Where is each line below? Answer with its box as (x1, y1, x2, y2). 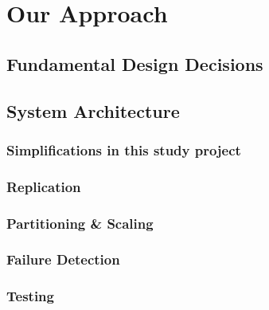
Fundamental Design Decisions (6, 51, 263, 76)
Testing (6, 286, 54, 306)
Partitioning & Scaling (6, 213, 154, 233)
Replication (6, 176, 81, 196)
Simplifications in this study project (6, 139, 241, 159)
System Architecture (6, 98, 180, 123)
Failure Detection (6, 249, 120, 269)
